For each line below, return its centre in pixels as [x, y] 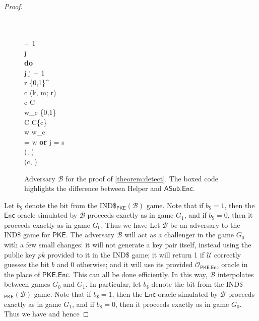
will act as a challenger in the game [179, 235]
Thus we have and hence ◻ [47, 314]
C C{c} [36, 122]
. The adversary [90, 235]
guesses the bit [27, 264]
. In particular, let [113, 284]
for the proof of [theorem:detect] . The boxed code [142, 178]
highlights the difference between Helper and [93, 188]
